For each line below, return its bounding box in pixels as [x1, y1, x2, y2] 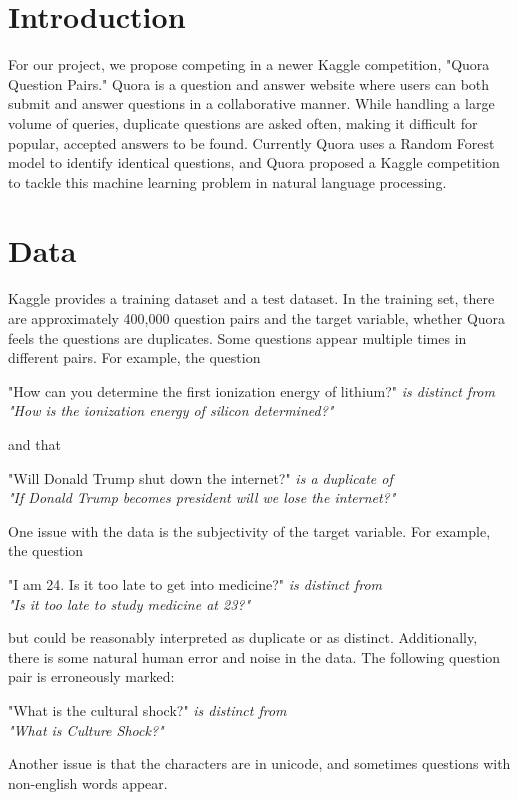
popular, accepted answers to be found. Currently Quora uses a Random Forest [8, 132, 495, 153]
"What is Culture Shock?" [8, 719, 164, 740]
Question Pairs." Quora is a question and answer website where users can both [8, 73, 490, 94]
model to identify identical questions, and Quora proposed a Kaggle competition [8, 152, 500, 173]
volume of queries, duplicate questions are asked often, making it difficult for [8, 112, 478, 133]
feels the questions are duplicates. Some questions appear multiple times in [8, 327, 467, 348]
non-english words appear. [8, 772, 168, 793]
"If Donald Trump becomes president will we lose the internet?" [8, 487, 396, 508]
